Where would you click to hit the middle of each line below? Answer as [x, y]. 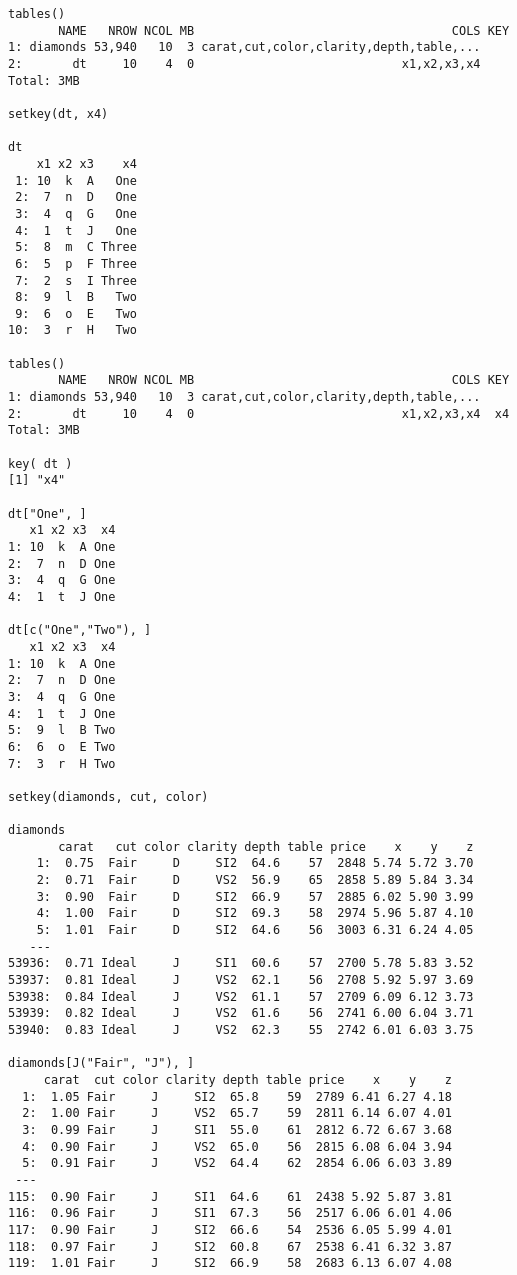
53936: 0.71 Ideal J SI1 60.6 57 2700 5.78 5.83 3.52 [241, 963]
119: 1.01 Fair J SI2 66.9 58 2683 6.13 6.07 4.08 [230, 1263]
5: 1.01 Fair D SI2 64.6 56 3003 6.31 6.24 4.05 [255, 930]
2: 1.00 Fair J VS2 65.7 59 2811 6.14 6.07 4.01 [237, 1113]
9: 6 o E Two [76, 313]
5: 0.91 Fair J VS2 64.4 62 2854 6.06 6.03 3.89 [237, 1163]
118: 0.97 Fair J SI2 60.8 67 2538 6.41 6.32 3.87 [230, 1246]
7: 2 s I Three [76, 280]
